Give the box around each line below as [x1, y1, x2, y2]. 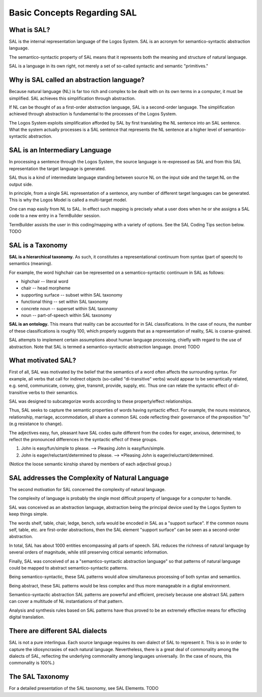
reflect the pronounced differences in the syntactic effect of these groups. [9, 436, 158, 442]
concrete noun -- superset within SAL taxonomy [21, 305, 117, 311]
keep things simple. [9, 511, 48, 517]
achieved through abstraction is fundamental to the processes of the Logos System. [9, 111, 177, 117]
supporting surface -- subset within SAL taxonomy [21, 292, 123, 298]
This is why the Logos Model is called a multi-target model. [9, 197, 127, 203]
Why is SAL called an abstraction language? [9, 76, 145, 84]
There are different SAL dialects [9, 627, 107, 635]
